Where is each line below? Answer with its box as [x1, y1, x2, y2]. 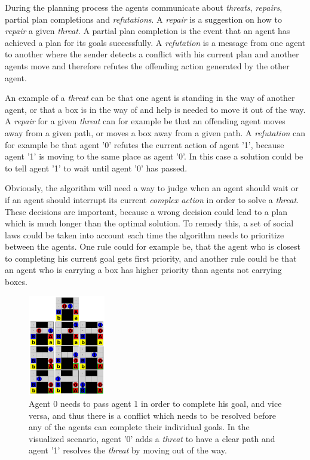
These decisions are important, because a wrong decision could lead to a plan [5, 205, 287, 217]
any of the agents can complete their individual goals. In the [29, 421, 250, 433]
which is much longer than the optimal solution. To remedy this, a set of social [5, 217, 294, 229]
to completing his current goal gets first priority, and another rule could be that [5, 252, 297, 264]
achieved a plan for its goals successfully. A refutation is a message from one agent [5, 36, 306, 48]
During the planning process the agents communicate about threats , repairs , [5, 1, 283, 13]
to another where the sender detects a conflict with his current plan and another [5, 48, 299, 60]
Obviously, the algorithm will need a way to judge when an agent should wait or [5, 182, 299, 194]
